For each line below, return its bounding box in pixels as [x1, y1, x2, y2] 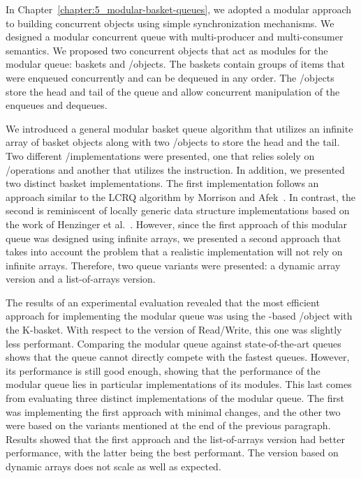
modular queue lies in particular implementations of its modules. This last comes [6, 377, 352, 391]
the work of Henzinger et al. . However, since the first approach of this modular [6, 216, 347, 231]
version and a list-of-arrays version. [6, 271, 156, 286]
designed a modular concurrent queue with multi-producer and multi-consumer [6, 29, 344, 44]
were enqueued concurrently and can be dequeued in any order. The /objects [6, 70, 334, 84]
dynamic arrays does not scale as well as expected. [6, 459, 221, 473]
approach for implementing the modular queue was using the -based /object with [6, 308, 353, 323]
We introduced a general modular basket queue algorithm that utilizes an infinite [6, 121, 353, 135]
